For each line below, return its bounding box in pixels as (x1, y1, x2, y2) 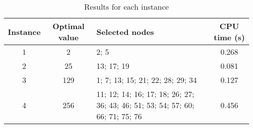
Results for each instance (84, 1, 169, 12)
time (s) (214, 32, 245, 43)
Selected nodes (96, 26, 154, 37)
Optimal (52, 20, 85, 32)
